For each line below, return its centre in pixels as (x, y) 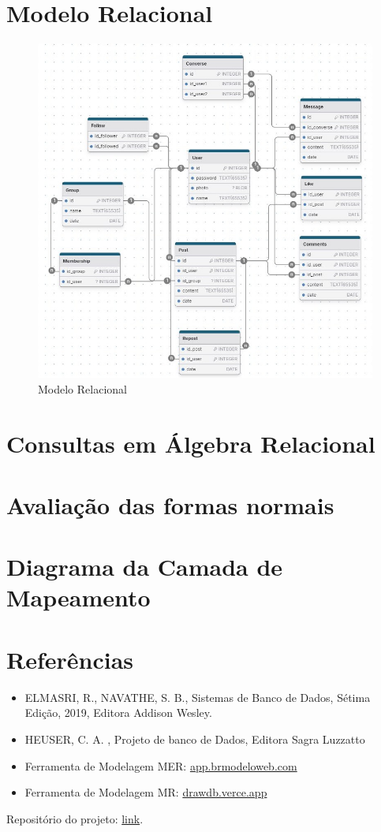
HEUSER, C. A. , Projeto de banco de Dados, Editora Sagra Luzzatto (195, 739)
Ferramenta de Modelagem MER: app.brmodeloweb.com (161, 765)
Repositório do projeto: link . (75, 818)
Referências (70, 659)
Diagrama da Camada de (145, 567)
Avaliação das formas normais (170, 504)
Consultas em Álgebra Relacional (191, 443)
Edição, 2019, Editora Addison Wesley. (118, 713)
